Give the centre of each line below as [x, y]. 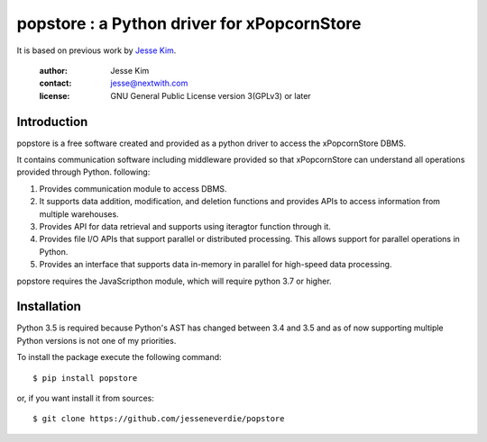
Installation [49, 307]
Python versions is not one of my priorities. [96, 340]
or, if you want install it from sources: [86, 398]
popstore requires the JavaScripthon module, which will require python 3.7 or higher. [175, 281]
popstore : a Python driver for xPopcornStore [189, 23]
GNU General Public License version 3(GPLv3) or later [211, 95]
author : [53, 70]
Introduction [52, 122]
